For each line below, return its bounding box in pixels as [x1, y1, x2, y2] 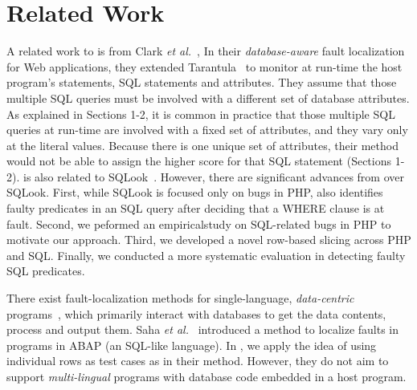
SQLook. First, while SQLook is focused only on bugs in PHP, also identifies [6, 184, 383, 201]
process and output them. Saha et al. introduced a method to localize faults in [6, 321, 399, 338]
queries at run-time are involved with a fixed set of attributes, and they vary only [6, 121, 408, 138]
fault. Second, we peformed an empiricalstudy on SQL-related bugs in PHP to [6, 215, 391, 232]
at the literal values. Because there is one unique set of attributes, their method [6, 136, 399, 153]
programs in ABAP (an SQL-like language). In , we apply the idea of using [6, 336, 377, 353]
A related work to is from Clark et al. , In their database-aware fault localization [6, 43, 405, 59]
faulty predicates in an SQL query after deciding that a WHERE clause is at [6, 200, 385, 217]
